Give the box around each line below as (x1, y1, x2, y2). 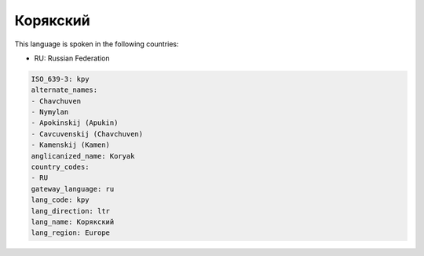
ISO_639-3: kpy (31, 75, 90, 83)
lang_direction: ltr (31, 207, 110, 215)
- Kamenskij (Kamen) (31, 141, 110, 149)
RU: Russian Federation (34, 53, 110, 63)
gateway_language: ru (31, 185, 115, 193)
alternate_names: (31, 86, 98, 94)
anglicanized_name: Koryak (31, 152, 135, 160)
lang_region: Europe (31, 229, 110, 237)
